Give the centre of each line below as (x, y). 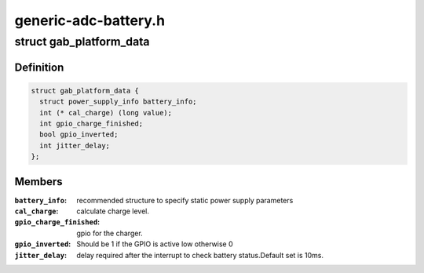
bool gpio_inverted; (79, 135)
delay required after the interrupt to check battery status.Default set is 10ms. (200, 255)
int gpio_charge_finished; (91, 123)
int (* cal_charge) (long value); (106, 113)
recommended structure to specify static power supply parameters (185, 200)
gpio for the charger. (110, 233)
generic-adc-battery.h (90, 20)
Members (38, 182)
